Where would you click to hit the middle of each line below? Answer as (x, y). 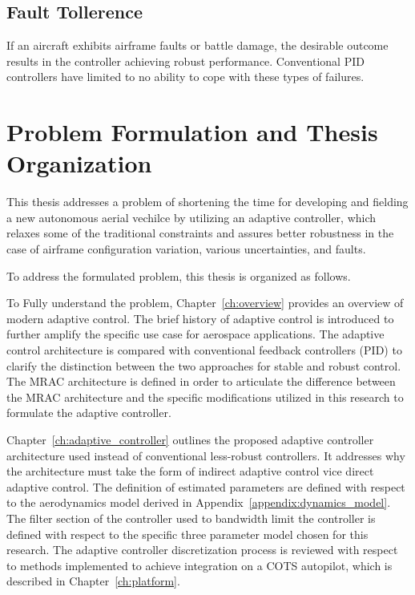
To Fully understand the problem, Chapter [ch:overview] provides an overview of (205, 303)
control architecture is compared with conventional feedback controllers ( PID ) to (204, 350)
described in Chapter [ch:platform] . (93, 581)
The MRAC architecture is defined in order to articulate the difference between (201, 381)
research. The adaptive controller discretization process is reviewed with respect (202, 550)
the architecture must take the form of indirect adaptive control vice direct (190, 471)
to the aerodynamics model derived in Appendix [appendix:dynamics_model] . (199, 502)
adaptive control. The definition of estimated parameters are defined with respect (206, 486)
